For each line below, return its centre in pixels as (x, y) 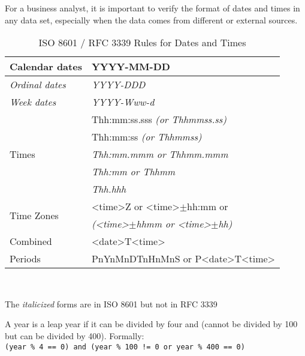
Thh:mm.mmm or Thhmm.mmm (160, 154)
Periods (25, 259)
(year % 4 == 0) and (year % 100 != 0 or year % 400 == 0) (125, 347)
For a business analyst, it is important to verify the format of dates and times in (152, 8)
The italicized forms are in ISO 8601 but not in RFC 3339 (111, 303)
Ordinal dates (38, 85)
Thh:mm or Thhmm (133, 172)
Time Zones (34, 215)
